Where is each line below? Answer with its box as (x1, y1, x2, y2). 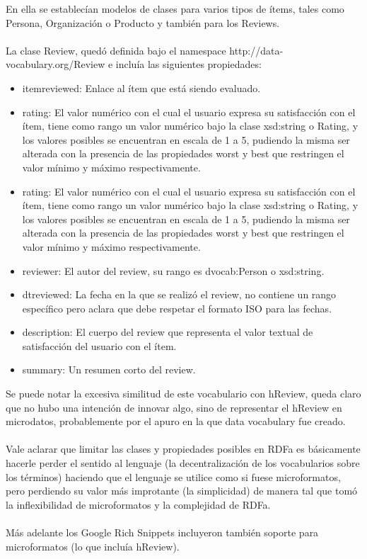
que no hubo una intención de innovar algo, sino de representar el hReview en (6, 400, 342, 414)
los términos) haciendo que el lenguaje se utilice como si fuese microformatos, (6, 469, 341, 484)
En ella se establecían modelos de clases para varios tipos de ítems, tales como (6, 1, 344, 16)
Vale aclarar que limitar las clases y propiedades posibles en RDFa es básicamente (6, 441, 361, 456)
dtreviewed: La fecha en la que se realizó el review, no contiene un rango (22, 287, 337, 302)
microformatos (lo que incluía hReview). (6, 538, 180, 553)
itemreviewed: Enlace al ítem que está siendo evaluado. (22, 80, 261, 95)
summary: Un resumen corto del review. (22, 362, 196, 377)
